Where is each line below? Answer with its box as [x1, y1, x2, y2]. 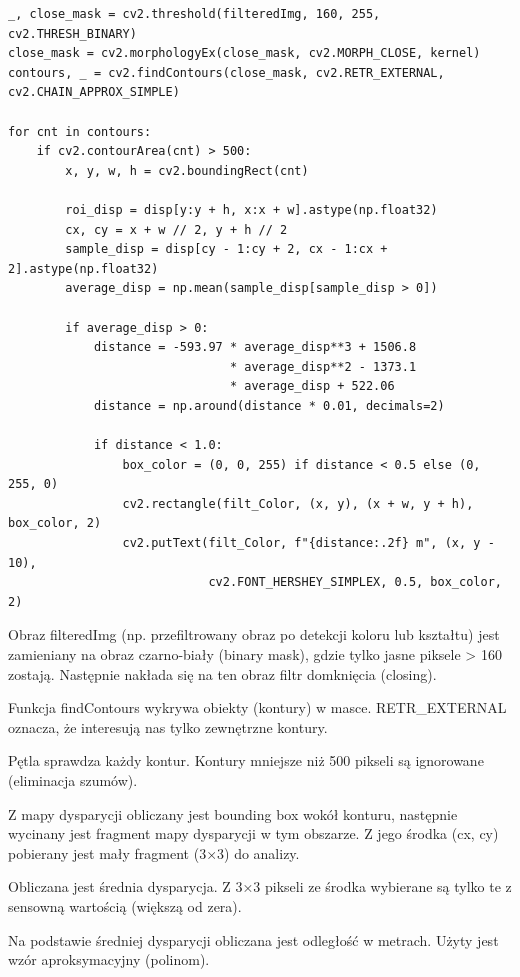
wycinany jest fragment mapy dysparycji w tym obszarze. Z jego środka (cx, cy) [8, 823, 499, 844]
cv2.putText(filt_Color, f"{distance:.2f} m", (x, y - [122, 536, 495, 551]
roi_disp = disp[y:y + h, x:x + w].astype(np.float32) [65, 202, 438, 217]
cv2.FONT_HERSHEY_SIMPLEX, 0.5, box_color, [208, 575, 502, 590]
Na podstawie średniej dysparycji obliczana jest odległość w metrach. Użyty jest [8, 929, 499, 950]
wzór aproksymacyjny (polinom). [8, 949, 210, 970]
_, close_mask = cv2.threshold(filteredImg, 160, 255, [8, 7, 381, 21]
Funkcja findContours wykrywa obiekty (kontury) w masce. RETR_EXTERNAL [8, 697, 507, 718]
